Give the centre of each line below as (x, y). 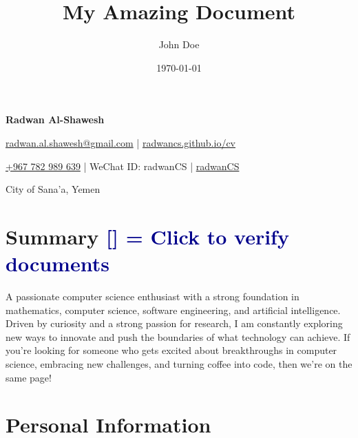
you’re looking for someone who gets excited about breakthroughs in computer (171, 350)
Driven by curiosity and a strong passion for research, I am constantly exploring (174, 323)
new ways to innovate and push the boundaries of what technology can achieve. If (178, 336)
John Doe (179, 44)
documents (57, 263)
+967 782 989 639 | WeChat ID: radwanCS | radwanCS (123, 166)
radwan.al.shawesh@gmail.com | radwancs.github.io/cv (121, 142)
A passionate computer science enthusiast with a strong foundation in (152, 296)
